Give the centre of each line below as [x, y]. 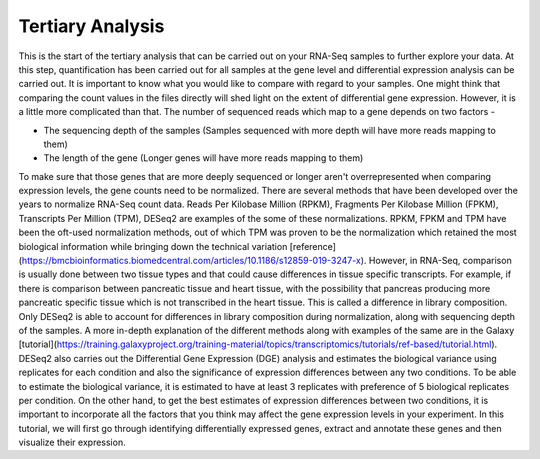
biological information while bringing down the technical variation [153, 246]
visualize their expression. [72, 442]
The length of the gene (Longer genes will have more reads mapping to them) [203, 158]
